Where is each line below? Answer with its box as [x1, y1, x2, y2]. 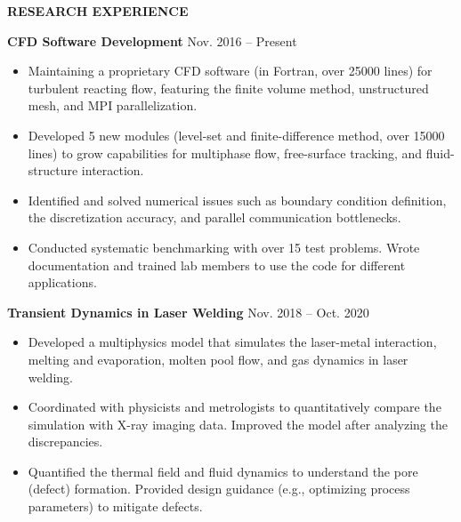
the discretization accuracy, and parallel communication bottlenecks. [28, 208, 401, 227]
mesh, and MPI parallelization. [28, 96, 198, 115]
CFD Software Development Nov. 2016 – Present [7, 31, 297, 50]
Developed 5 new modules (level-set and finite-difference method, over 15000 [28, 125, 445, 144]
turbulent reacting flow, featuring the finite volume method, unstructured [28, 78, 429, 97]
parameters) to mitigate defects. [28, 497, 203, 516]
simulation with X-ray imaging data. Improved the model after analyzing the [28, 414, 448, 433]
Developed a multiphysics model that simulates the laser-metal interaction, [28, 333, 437, 351]
